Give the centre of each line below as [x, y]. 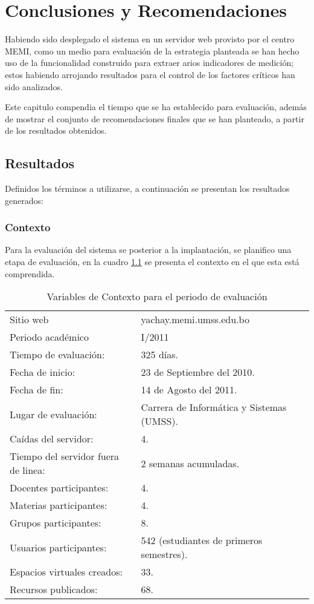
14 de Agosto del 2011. [189, 390]
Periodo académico [49, 337]
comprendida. [30, 273]
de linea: [27, 470]
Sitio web [29, 320]
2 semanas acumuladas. [190, 463]
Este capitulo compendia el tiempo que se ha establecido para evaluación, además [156, 107]
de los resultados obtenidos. [56, 130]
